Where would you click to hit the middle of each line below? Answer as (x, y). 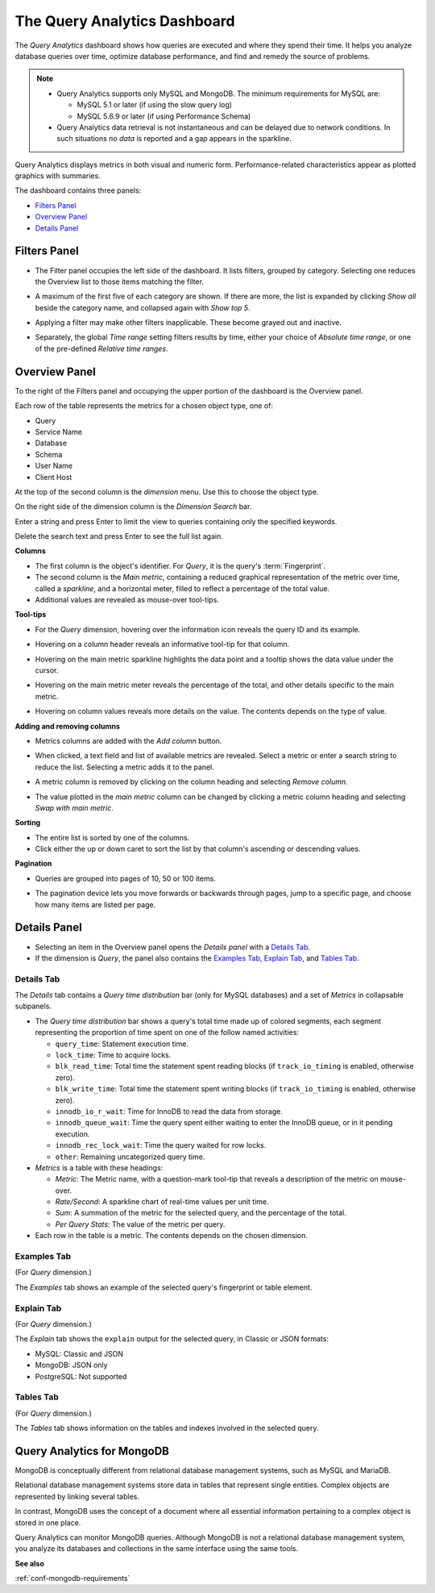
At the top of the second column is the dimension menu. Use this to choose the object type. (167, 491)
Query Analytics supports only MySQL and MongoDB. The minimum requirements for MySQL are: (218, 94)
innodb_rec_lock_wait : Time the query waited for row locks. (161, 1145)
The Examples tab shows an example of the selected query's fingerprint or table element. (164, 1287)
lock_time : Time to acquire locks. (113, 1055)
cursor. (47, 670)
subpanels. (33, 1006)
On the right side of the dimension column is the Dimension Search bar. (133, 507)
